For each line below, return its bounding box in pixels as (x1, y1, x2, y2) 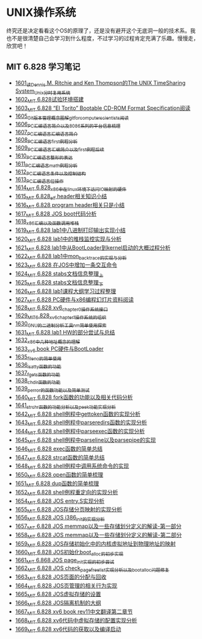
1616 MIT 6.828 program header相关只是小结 (15, 201, 125, 210)
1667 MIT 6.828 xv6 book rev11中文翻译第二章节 (15, 608, 133, 616)
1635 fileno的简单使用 (15, 353, 62, 362)
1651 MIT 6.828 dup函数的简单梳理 (15, 480, 99, 488)
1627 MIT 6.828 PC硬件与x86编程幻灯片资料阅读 (15, 296, 134, 305)
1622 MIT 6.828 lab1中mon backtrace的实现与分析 (15, 253, 127, 261)
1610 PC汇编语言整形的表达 (15, 152, 73, 161)
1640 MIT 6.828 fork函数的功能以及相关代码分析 (15, 394, 133, 402)
